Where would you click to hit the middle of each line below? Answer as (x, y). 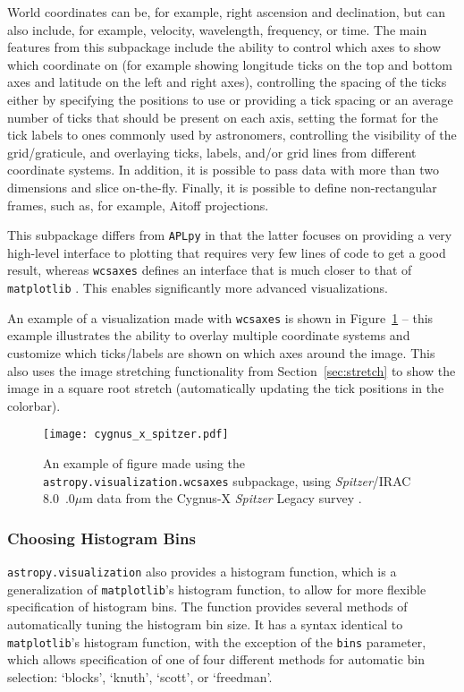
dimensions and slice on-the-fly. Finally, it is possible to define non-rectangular (222, 187)
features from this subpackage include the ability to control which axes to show (224, 47)
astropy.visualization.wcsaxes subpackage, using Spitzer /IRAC (227, 480)
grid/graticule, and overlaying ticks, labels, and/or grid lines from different (212, 152)
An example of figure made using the (144, 462)
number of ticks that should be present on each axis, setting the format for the (223, 117)
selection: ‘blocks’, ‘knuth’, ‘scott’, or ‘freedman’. (140, 676)
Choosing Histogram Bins (101, 538)
